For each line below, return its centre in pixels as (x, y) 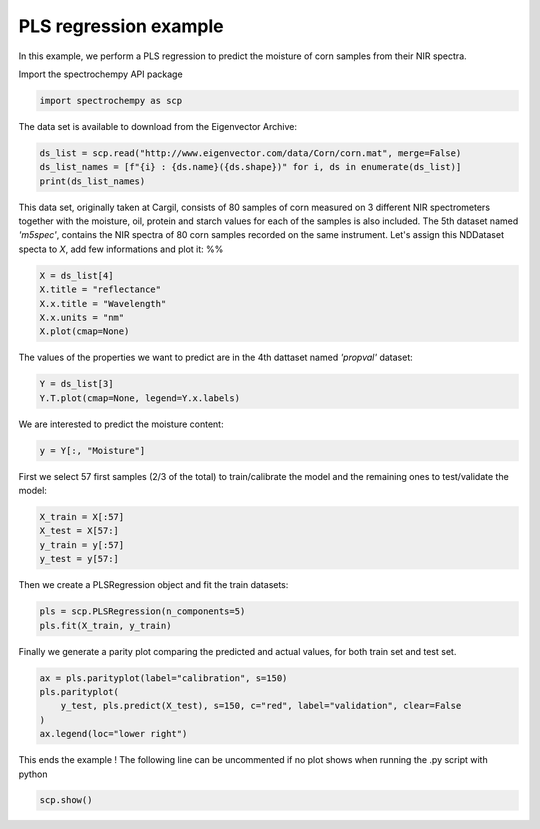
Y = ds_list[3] (76, 384)
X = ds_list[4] (76, 275)
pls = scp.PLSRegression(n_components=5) (142, 611)
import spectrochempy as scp (111, 100)
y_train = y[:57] (82, 544)
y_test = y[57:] (79, 559)
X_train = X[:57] (82, 517)
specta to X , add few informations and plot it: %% (121, 249)
